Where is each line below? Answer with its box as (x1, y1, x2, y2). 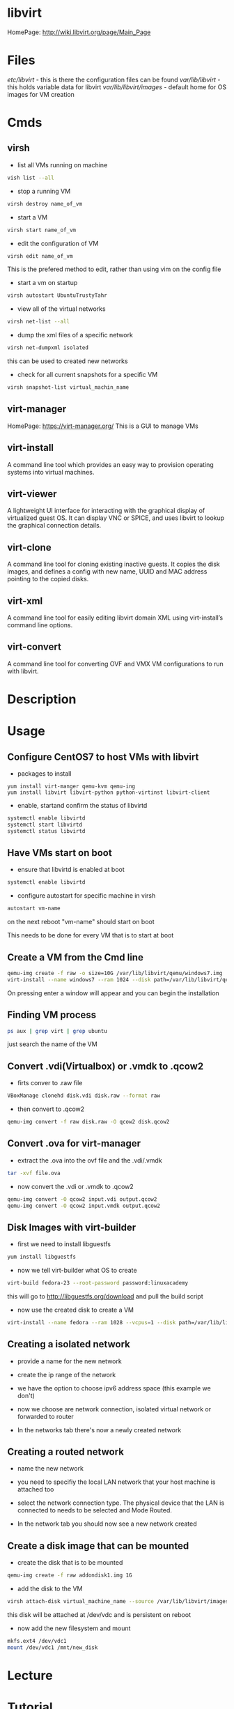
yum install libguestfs (7, 1253, 77, 1261)
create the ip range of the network (17, 1370, 116, 1379)
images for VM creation (7, 90, 75, 98)
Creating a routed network (7, 1446, 124, 1458)
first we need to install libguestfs (17, 1240, 111, 1248)
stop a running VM (17, 187, 71, 195)
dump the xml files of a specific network (17, 331, 134, 339)
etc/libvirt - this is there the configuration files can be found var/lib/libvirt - (7, 75, 221, 84)
